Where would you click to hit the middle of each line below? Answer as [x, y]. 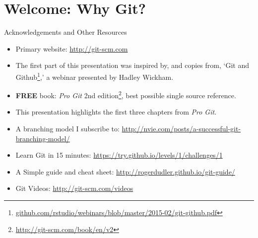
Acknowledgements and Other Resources [65, 32]
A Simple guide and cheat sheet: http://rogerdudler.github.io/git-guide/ [125, 171]
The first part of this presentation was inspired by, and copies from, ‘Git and [132, 65]
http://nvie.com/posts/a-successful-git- [181, 128]
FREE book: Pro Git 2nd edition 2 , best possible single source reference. [126, 94]
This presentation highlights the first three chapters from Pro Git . [116, 112]
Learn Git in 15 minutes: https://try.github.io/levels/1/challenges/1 [119, 155]
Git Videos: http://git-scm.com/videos [74, 188]
